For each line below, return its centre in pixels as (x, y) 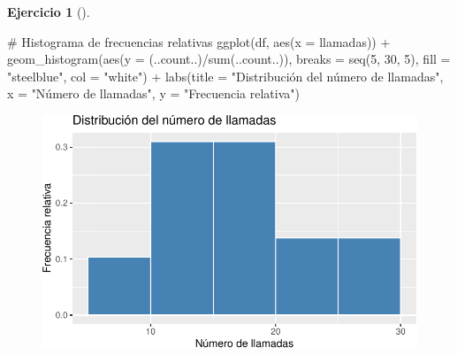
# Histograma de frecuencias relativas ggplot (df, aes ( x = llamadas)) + (199, 41)
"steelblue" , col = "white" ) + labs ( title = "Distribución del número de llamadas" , (225, 76)
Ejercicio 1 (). (49, 12)
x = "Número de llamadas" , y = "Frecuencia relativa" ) (153, 93)
